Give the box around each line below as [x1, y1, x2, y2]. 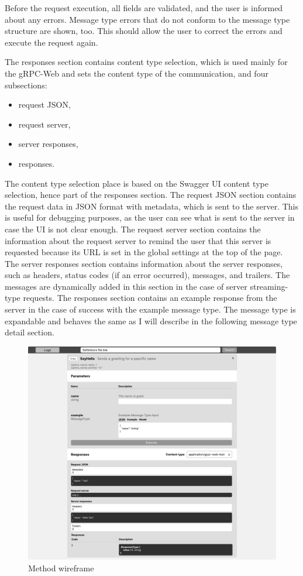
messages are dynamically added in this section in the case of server [5, 280, 247, 292]
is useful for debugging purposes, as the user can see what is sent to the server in [5, 211, 295, 224]
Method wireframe [28, 561, 94, 574]
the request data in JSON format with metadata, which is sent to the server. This [5, 200, 298, 212]
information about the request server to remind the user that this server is [5, 234, 271, 246]
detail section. [5, 326, 54, 338]
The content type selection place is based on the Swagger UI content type [5, 177, 268, 189]
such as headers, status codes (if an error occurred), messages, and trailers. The [5, 269, 290, 281]
